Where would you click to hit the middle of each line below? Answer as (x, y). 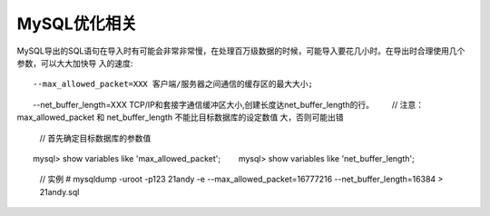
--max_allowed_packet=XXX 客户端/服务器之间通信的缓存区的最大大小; (173, 84)
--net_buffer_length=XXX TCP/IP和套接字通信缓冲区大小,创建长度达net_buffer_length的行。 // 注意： (228, 104)
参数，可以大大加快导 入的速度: (75, 63)
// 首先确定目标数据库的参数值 (95, 138)
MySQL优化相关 (77, 24)
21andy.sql (59, 191)
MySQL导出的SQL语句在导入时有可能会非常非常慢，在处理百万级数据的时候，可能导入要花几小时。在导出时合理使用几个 (241, 51)
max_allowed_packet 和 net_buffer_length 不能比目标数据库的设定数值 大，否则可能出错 (180, 117)
